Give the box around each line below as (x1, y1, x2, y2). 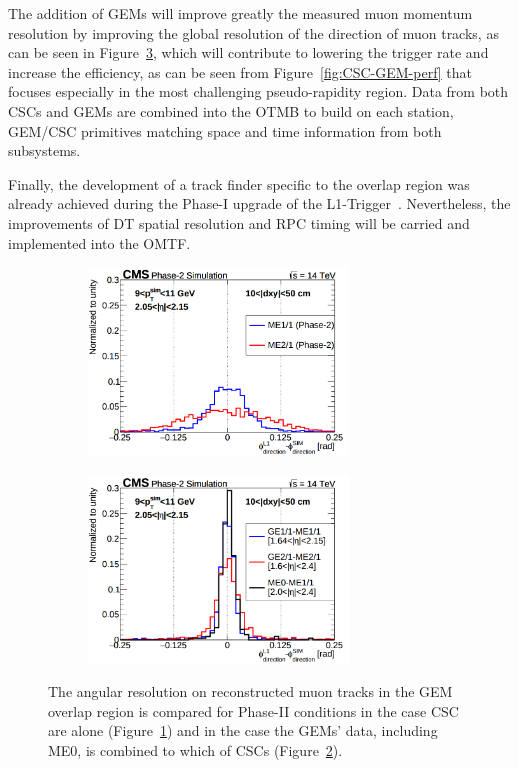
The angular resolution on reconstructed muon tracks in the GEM (48, 681, 453, 702)
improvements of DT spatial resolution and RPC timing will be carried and (8, 212, 470, 233)
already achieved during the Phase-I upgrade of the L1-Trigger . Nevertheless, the (8, 193, 511, 214)
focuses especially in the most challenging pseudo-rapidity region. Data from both (8, 81, 509, 102)
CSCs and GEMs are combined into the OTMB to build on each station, (8, 100, 454, 121)
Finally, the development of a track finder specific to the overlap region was (8, 173, 470, 194)
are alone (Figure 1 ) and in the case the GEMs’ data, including (48, 720, 438, 741)
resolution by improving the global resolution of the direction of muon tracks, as (8, 22, 499, 43)
